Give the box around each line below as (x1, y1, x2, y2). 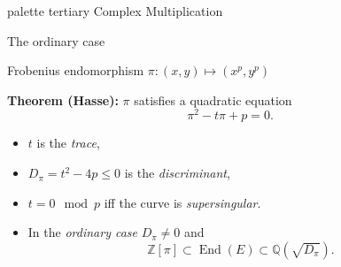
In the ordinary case (27, 223, 137, 241)
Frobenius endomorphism (7, 61, 144, 80)
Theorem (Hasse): (7, 90, 119, 109)
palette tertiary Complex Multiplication (7, 2, 223, 19)
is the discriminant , (124, 164, 230, 182)
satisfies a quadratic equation (134, 90, 292, 109)
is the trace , (36, 133, 100, 152)
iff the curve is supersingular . (104, 193, 261, 211)
